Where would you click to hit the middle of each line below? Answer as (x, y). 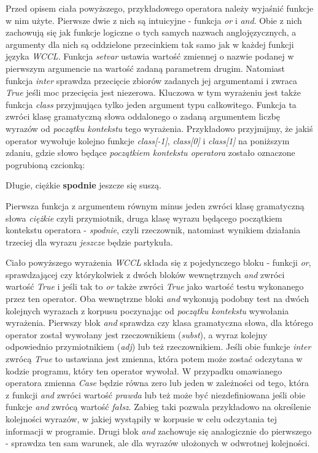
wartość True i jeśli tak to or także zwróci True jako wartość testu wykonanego (155, 286)
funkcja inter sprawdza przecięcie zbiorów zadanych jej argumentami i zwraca (152, 80)
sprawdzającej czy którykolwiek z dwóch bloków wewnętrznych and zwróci (145, 274)
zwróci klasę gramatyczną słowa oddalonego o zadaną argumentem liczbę (143, 116)
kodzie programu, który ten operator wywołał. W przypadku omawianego (144, 370)
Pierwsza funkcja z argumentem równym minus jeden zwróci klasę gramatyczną (155, 205)
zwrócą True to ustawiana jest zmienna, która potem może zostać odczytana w (154, 359)
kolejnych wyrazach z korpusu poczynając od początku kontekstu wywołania (147, 310)
